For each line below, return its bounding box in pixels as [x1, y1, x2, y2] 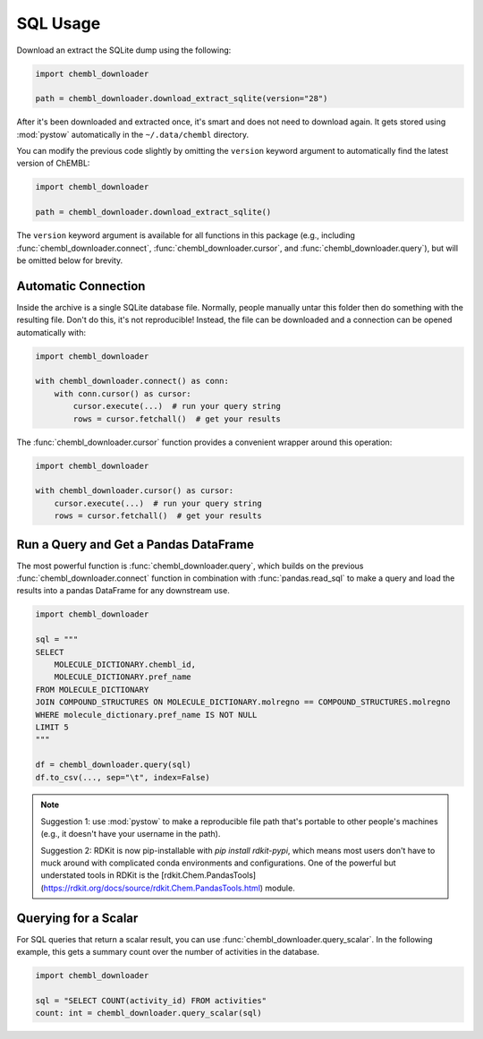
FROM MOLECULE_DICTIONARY [35, 685, 149, 694]
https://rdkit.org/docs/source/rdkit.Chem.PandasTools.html [43, 882, 261, 893]
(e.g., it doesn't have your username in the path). [40, 829, 221, 839]
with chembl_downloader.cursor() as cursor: [35, 486, 234, 496]
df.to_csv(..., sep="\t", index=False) [35, 772, 210, 782]
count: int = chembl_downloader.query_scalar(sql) [35, 1008, 263, 1018]
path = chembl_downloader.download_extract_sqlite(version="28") [35, 94, 328, 104]
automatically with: [16, 327, 87, 337]
